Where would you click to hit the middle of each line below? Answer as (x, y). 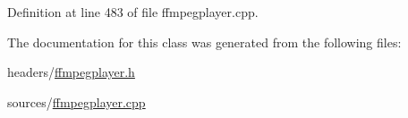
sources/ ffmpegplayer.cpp (76, 101)
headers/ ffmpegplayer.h (71, 72)
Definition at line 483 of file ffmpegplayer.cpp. (133, 12)
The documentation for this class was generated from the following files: (204, 42)
